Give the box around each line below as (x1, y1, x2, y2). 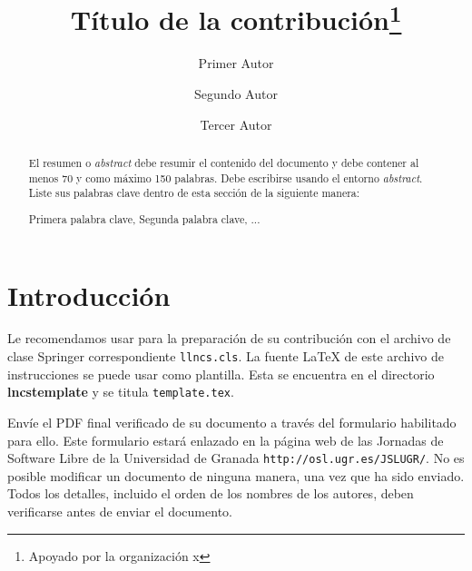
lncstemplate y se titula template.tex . (7, 382, 234, 401)
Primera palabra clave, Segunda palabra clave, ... (28, 211, 261, 226)
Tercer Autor (200, 114, 272, 133)
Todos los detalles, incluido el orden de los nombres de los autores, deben (7, 484, 414, 503)
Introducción (7, 276, 171, 313)
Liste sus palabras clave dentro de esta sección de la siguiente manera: (28, 185, 360, 201)
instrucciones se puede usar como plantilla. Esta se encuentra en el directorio (7, 364, 435, 383)
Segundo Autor (194, 84, 278, 103)
